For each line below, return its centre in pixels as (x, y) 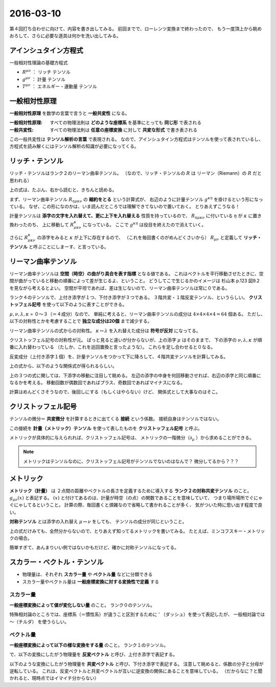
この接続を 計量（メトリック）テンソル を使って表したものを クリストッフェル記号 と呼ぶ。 (106, 428)
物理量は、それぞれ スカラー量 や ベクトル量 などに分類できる (87, 574)
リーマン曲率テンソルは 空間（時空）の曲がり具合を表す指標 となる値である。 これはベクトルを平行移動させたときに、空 (136, 274)
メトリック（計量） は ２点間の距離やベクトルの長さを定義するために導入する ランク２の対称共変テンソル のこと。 (131, 491)
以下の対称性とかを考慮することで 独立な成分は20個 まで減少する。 (81, 321)
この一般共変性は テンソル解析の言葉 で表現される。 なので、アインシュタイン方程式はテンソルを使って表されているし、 (136, 139)
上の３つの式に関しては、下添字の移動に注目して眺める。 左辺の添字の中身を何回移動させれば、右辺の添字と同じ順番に (135, 375)
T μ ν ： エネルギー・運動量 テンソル (60, 86)
